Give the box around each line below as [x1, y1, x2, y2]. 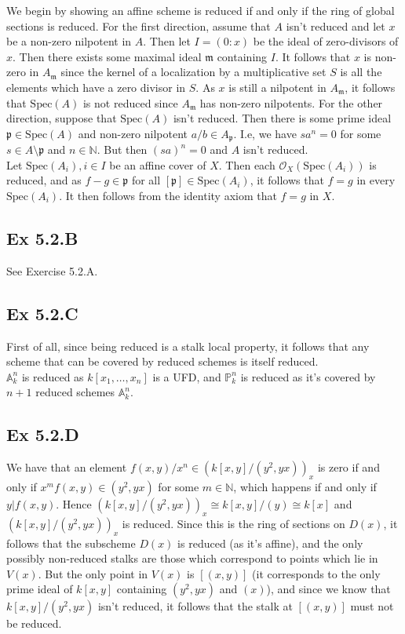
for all [131, 172, 161, 188]
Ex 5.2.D [6, 422, 79, 446]
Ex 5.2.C [6, 301, 78, 325]
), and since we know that [266, 581, 391, 597]
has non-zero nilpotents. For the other [199, 94, 383, 111]
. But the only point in [38, 565, 148, 581]
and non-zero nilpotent [78, 125, 188, 141]
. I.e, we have [233, 125, 297, 141]
